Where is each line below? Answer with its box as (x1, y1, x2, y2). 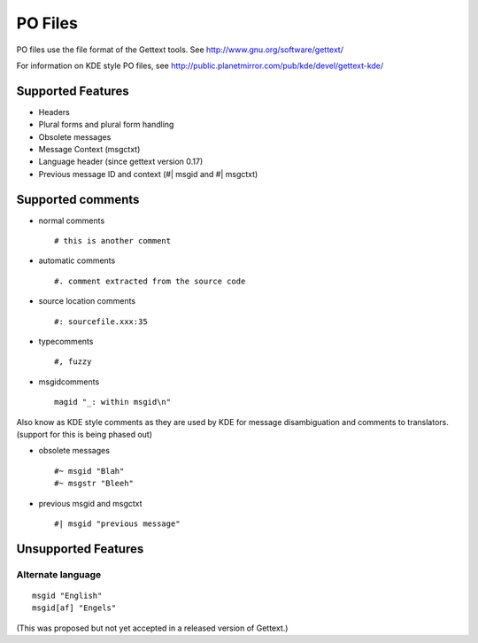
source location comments (38, 296, 136, 306)
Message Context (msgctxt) (38, 144, 141, 155)
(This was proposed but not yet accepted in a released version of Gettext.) (16, 623, 289, 633)
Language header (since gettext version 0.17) (38, 156, 204, 167)
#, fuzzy (54, 357, 92, 367)
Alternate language (16, 568, 102, 580)
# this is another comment (54, 236, 172, 246)
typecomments (38, 337, 94, 347)
